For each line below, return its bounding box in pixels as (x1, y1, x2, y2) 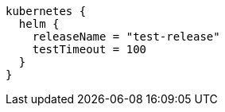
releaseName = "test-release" (32, 30, 220, 43)
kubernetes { (6, 5, 87, 17)
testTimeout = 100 (32, 43, 147, 56)
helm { (18, 17, 60, 30)
